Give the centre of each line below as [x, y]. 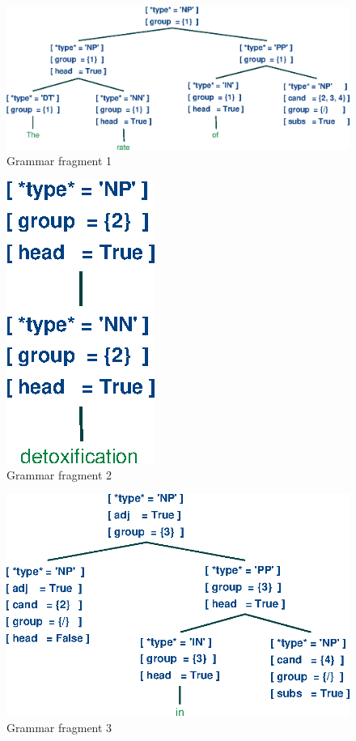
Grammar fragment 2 [59, 474]
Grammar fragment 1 [59, 161]
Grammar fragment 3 [59, 727]
